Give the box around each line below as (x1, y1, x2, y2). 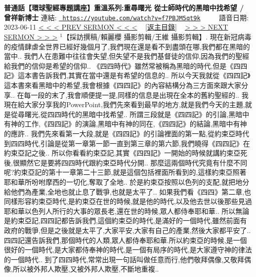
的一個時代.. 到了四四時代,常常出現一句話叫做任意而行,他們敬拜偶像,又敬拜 (4, 254, 245, 264)
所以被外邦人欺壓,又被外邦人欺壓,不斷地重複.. (12, 264, 159, 274)
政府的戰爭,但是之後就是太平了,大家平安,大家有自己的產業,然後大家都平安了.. (4, 225, 251, 235)
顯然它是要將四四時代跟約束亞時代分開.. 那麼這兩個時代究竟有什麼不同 (19, 157, 248, 167)
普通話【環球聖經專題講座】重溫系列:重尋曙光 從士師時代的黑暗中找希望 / (4, 2, 244, 13)
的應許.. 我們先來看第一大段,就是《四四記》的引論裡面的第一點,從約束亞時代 (4, 128, 250, 138)
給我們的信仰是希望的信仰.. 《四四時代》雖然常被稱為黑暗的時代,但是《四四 (4, 60, 248, 71)
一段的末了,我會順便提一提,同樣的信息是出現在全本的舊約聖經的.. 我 (31, 89, 249, 100)
